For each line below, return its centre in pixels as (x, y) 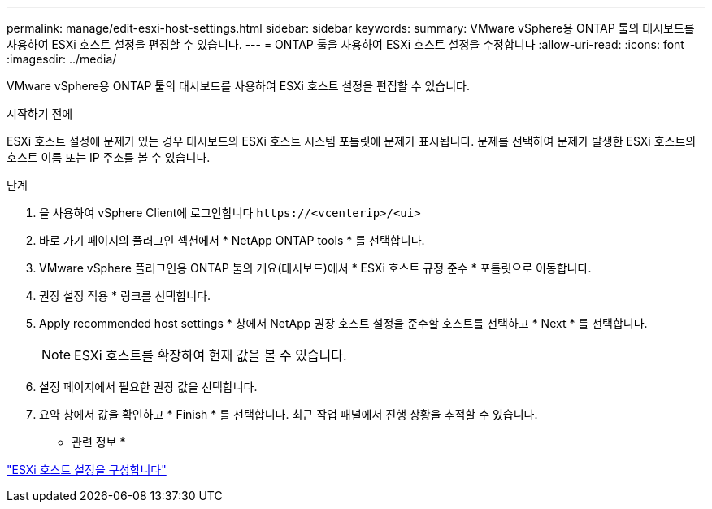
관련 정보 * (99, 442)
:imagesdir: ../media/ (62, 59)
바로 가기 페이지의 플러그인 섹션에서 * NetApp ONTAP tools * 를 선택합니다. (232, 240)
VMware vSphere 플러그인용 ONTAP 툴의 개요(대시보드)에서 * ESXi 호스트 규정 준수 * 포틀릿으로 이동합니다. (315, 268)
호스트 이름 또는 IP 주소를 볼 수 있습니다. (109, 157)
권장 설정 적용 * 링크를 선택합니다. (125, 296)
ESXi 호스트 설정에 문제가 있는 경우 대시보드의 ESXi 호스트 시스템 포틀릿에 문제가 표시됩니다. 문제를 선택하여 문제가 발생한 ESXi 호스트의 (352, 141)
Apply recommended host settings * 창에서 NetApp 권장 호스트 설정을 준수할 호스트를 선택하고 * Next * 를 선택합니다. (343, 323)
